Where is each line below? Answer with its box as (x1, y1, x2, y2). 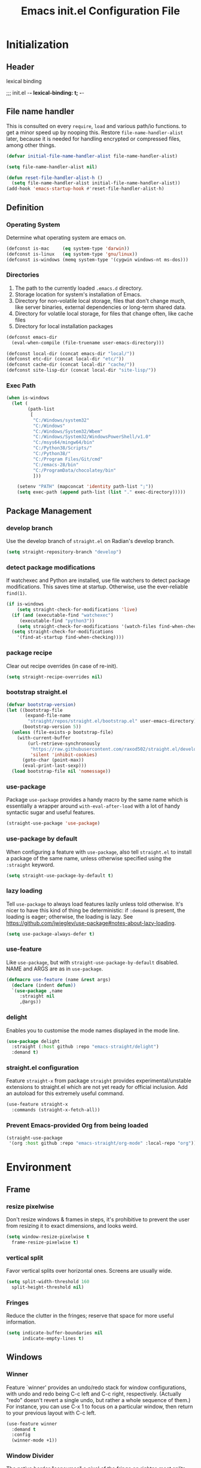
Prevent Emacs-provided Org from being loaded (6, 1121, 148, 1130)
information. (6, 1318, 36, 1326)
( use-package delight (6, 1038, 60, 1044)
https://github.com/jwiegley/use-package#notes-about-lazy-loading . (6, 919, 176, 926)
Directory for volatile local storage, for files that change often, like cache (14, 310, 193, 317)
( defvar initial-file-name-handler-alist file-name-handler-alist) (6, 153, 178, 159)
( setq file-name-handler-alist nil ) (6, 163, 98, 170)
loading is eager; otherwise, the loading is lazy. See (6, 913, 133, 920)
